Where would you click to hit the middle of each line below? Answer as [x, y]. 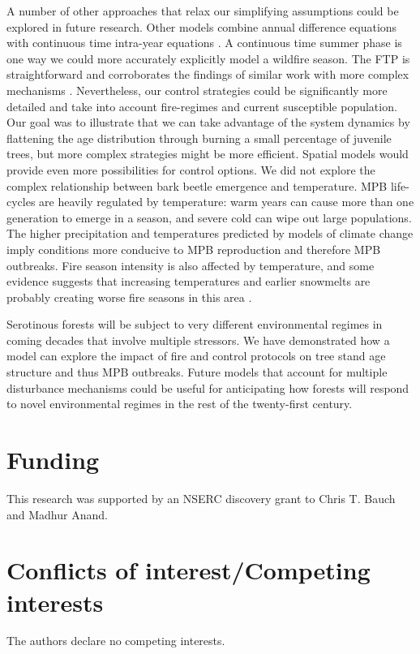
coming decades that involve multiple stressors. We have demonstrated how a [198, 340]
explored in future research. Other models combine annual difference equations [202, 26]
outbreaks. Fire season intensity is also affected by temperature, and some [191, 265]
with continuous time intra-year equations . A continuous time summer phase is [204, 43]
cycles [21, 202]
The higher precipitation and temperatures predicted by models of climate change [210, 233]
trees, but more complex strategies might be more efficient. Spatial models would [208, 154]
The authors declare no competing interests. [116, 641]
